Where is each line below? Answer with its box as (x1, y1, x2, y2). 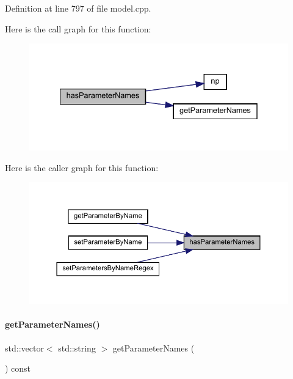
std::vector (5, 341, 44, 354)
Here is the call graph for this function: (5, 22, 151, 35)
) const (5, 362, 31, 375)
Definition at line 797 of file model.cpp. (5, 2, 151, 14)
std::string (58, 341, 96, 354)
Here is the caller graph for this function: (5, 161, 159, 174)
